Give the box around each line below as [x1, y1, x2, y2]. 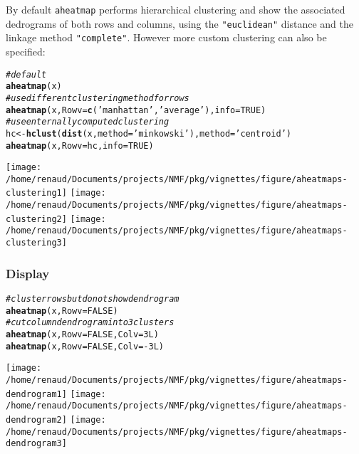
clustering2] [6, 213, 67, 224]
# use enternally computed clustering [6, 117, 170, 127]
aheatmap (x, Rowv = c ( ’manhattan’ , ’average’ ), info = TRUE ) [6, 105, 266, 115]
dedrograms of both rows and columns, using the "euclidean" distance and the [6, 16, 353, 31]
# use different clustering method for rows [6, 93, 189, 103]
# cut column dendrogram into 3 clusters [6, 317, 175, 328]
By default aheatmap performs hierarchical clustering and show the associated [6, 2, 345, 16]
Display [6, 264, 50, 282]
